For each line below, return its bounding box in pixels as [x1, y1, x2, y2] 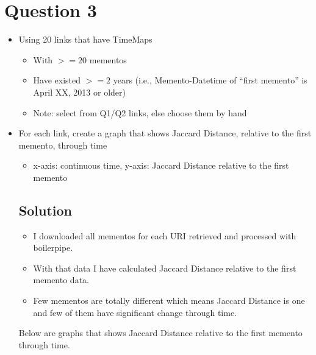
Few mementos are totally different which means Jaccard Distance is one [33, 294, 305, 307]
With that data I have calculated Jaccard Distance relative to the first [33, 261, 296, 274]
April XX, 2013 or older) [33, 85, 126, 98]
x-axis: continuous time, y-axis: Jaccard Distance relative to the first [33, 159, 289, 172]
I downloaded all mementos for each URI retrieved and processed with [33, 229, 296, 242]
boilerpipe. [33, 241, 73, 254]
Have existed [33, 74, 81, 86]
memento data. [33, 273, 89, 286]
